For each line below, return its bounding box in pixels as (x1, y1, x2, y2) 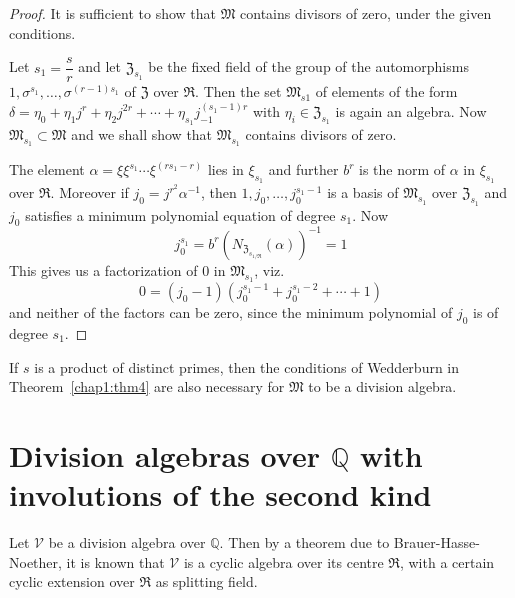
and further (268, 159, 339, 180)
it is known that (66, 551, 165, 572)
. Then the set (195, 81, 282, 102)
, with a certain (399, 551, 495, 572)
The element (9, 159, 85, 180)
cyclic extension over (9, 571, 135, 592)
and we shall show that (71, 124, 213, 145)
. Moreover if (50, 182, 129, 203)
